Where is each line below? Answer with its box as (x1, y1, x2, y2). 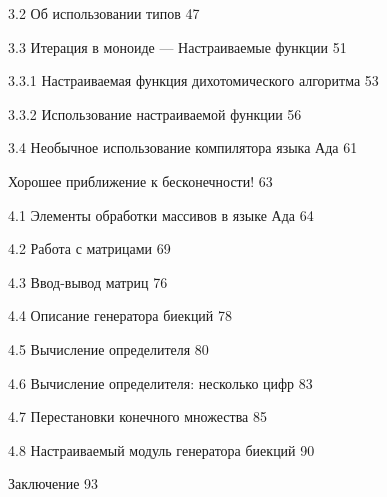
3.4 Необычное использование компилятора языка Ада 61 (8, 137, 358, 158)
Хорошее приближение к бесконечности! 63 (8, 170, 273, 191)
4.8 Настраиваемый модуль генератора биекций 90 (8, 439, 315, 460)
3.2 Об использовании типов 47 (8, 3, 200, 23)
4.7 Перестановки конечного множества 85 (8, 406, 267, 427)
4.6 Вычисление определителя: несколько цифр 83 (8, 372, 313, 393)
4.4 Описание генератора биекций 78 (8, 305, 233, 326)
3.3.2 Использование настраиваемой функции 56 (8, 103, 302, 124)
